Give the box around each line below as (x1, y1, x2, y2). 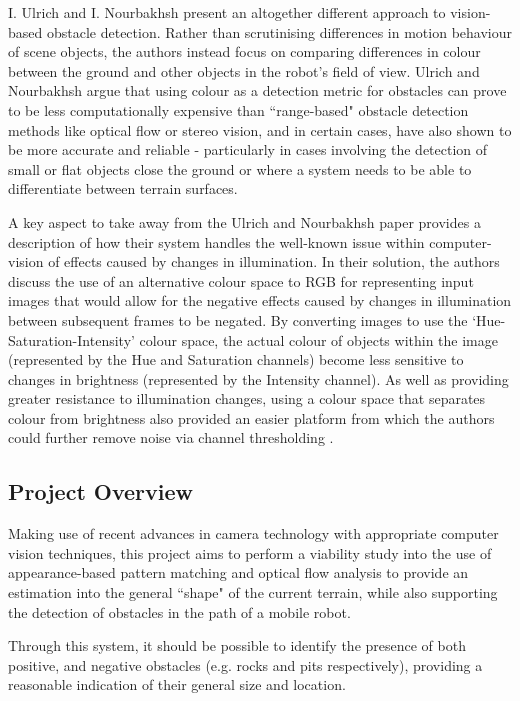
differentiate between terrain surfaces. (8, 178, 238, 199)
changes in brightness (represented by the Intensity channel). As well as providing (8, 368, 509, 389)
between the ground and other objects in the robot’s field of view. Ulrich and (8, 60, 480, 81)
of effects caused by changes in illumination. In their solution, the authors (48, 251, 500, 272)
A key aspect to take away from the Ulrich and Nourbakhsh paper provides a (8, 211, 481, 232)
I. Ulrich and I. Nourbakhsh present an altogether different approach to (8, 2, 446, 22)
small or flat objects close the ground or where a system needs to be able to (8, 158, 472, 179)
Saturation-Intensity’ (8, 329, 135, 350)
